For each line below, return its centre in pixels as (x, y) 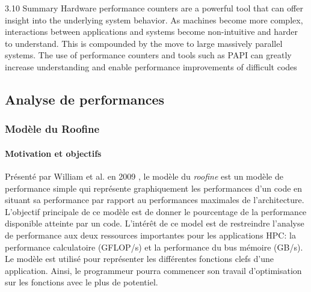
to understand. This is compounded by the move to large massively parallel (144, 43)
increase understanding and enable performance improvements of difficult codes (151, 66)
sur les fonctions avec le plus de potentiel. (82, 282)
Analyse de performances (85, 99)
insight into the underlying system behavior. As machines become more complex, (154, 20)
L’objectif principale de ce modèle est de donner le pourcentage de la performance (156, 211)
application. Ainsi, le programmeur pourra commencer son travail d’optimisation (153, 270)
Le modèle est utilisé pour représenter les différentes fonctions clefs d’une (139, 259)
